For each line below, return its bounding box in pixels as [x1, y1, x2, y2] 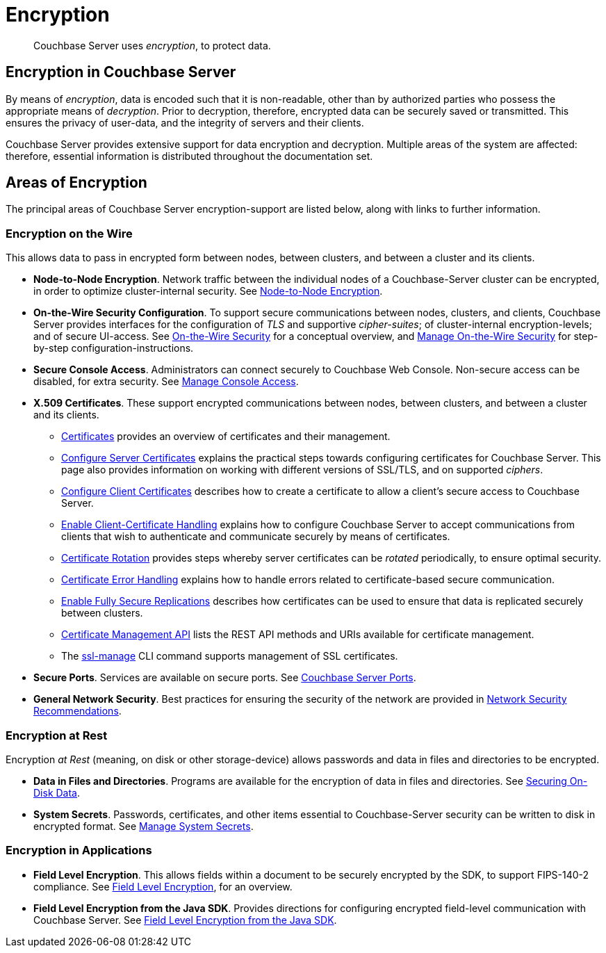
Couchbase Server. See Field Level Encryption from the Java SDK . [33, 913, 337, 926]
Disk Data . [33, 786, 81, 799]
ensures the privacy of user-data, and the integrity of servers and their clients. [6, 116, 364, 129]
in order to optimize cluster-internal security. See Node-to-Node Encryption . [33, 285, 383, 298]
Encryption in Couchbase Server [6, 63, 236, 81]
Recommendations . [33, 705, 122, 717]
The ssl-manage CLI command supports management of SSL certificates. [61, 650, 398, 662]
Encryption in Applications [6, 843, 152, 858]
